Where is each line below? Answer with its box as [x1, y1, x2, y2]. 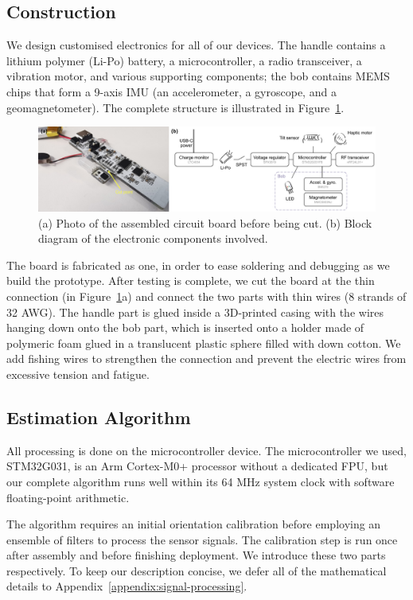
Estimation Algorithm [6, 404, 191, 429]
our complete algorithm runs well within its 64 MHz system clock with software [6, 473, 395, 489]
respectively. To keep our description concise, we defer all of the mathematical [6, 562, 387, 579]
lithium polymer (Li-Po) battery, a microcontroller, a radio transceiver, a [6, 52, 362, 68]
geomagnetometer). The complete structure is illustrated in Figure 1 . [6, 99, 345, 115]
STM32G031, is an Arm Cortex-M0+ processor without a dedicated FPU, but [6, 458, 388, 474]
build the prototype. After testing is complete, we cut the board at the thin [6, 272, 375, 289]
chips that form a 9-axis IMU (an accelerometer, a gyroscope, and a [6, 83, 337, 99]
